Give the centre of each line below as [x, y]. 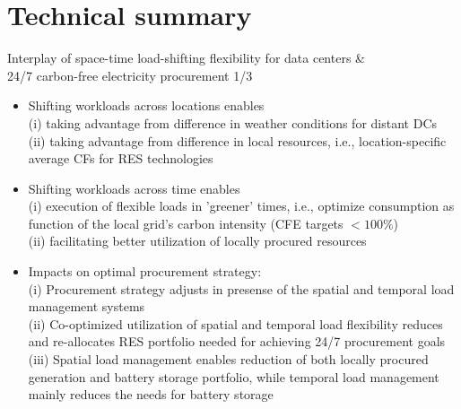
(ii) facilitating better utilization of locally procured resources [197, 241]
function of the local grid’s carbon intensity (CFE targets [186, 223]
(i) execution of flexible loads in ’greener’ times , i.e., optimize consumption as [241, 206]
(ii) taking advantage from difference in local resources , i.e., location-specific [237, 140]
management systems [87, 306]
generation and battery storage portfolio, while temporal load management [234, 376]
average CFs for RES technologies [121, 158]
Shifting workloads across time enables [134, 188]
